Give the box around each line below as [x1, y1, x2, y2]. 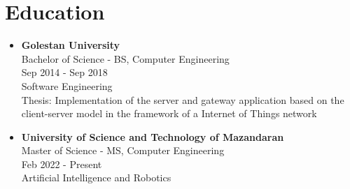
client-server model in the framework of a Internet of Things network [21, 106, 317, 121]
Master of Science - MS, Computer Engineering [21, 143, 225, 158]
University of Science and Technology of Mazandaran [21, 129, 284, 144]
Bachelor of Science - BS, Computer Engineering [21, 51, 230, 66]
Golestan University [21, 38, 120, 52]
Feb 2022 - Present [21, 156, 102, 171]
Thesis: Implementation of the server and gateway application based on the [21, 92, 344, 107]
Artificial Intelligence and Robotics [21, 170, 171, 185]
